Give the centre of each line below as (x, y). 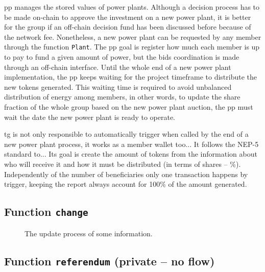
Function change (46, 212)
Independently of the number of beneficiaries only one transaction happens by (126, 174)
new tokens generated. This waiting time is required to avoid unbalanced (118, 86)
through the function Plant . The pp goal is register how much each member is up (132, 47)
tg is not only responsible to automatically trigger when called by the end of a (126, 134)
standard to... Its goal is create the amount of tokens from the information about (131, 154)
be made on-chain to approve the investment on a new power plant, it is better (128, 17)
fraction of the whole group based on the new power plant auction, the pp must (129, 107)
